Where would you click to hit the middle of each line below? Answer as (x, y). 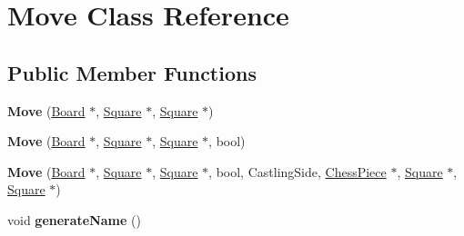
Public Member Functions (132, 72)
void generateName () (74, 219)
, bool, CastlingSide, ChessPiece (298, 171)
